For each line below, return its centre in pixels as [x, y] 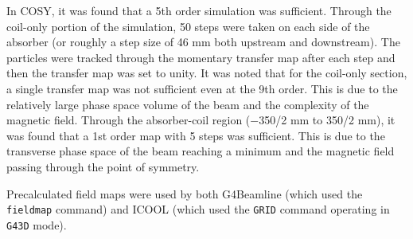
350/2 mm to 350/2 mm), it [327, 120]
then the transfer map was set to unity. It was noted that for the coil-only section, [207, 73]
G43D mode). [37, 224]
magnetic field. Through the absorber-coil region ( [129, 120]
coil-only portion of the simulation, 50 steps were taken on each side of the [188, 26]
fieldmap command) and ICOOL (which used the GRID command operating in [198, 209]
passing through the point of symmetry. [103, 166]
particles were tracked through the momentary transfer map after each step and [201, 57]
